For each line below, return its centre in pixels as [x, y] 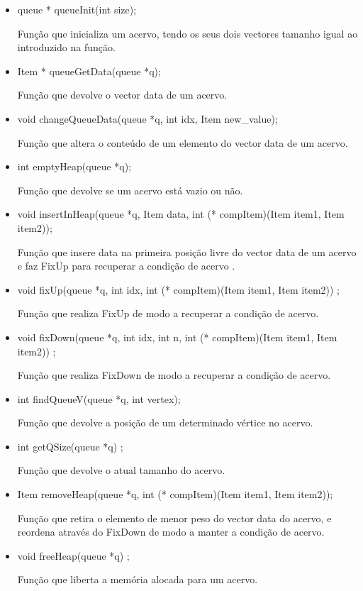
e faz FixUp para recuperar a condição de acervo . [126, 266]
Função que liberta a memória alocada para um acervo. [138, 579]
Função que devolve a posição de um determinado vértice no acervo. [165, 422]
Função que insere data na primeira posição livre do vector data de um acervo [187, 252]
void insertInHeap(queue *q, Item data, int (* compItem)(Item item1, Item [181, 214]
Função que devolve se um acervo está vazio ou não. [130, 190]
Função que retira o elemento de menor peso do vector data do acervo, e [174, 518]
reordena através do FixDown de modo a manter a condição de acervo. [171, 532]
